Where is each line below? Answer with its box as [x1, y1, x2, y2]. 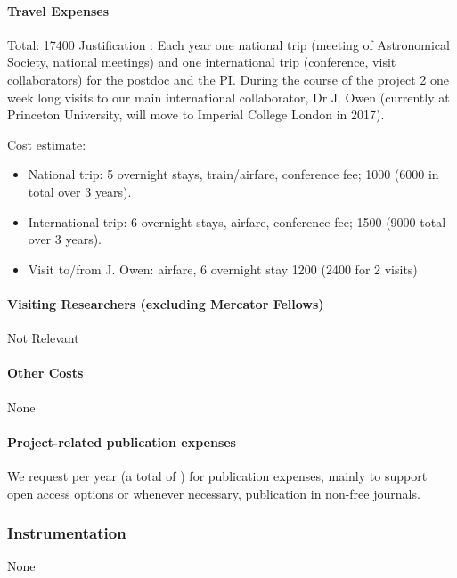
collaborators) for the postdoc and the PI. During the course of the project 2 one [7, 69, 449, 88]
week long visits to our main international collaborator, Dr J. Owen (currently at [7, 87, 450, 106]
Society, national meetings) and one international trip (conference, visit [7, 53, 396, 71]
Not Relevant [7, 329, 79, 347]
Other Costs [7, 363, 84, 382]
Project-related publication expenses [7, 432, 236, 451]
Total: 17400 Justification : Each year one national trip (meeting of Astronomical [7, 35, 450, 53]
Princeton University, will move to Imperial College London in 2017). [7, 105, 385, 124]
